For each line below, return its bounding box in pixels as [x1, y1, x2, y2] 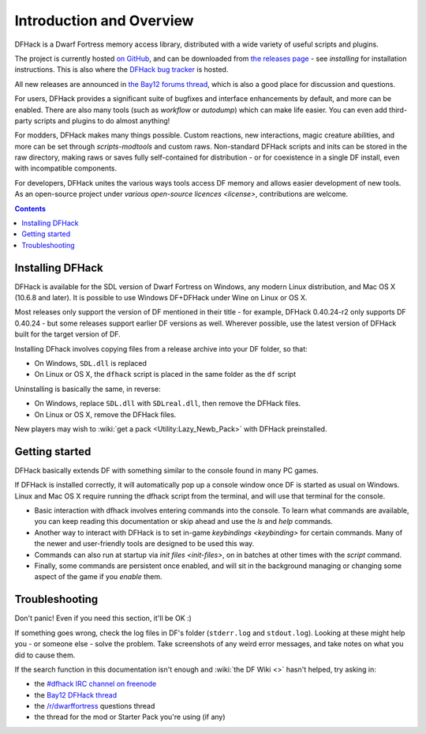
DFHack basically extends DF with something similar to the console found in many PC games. [14, 465, 319, 475]
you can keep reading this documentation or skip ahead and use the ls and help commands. [34, 517, 333, 526]
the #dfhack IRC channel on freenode [34, 679, 157, 689]
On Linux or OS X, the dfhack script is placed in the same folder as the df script [34, 370, 297, 379]
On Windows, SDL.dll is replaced [34, 359, 148, 368]
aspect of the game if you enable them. [34, 572, 163, 582]
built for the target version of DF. [14, 329, 121, 339]
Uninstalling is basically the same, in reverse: [14, 384, 161, 393]
